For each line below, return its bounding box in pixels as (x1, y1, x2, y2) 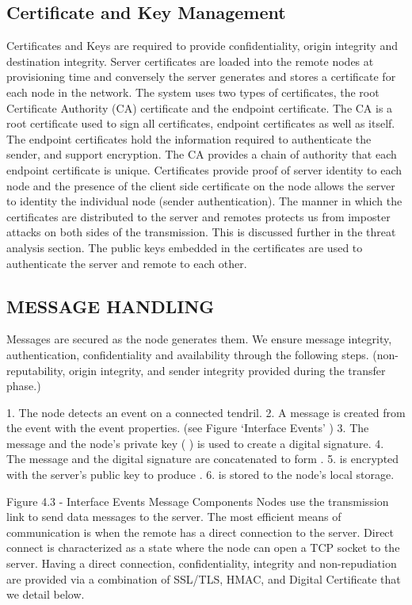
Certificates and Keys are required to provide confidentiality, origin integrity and (6, 37, 398, 54)
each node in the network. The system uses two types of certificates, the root (6, 83, 380, 100)
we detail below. (6, 586, 85, 603)
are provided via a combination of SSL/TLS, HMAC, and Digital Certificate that (6, 570, 401, 587)
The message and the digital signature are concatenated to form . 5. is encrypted (6, 450, 399, 467)
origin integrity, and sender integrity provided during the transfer (69, 362, 386, 378)
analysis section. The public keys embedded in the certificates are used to (6, 239, 363, 255)
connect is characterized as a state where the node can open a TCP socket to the (6, 539, 400, 556)
